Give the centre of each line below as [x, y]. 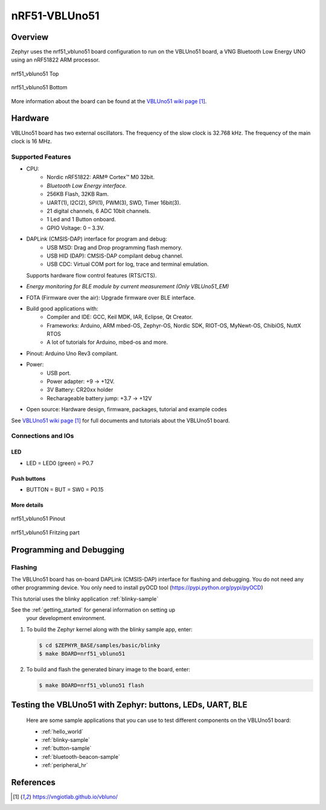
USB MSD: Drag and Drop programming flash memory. [114, 247]
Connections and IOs [43, 436]
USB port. [59, 373]
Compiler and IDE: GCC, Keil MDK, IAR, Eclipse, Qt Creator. [120, 317]
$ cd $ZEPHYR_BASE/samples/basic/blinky [99, 645]
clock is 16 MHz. [32, 141]
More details [27, 505]
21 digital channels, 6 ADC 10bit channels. [99, 211]
